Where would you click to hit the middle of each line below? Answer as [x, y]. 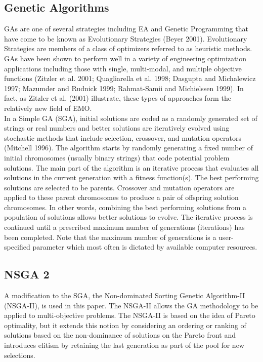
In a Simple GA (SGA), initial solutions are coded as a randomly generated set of [131, 118]
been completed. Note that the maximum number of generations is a [110, 237]
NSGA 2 [27, 274]
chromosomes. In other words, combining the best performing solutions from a [125, 207]
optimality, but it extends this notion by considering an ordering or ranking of [125, 325]
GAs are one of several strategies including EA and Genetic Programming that [126, 29]
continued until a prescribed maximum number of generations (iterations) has [124, 227]
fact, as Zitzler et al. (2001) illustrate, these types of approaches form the [118, 98]
